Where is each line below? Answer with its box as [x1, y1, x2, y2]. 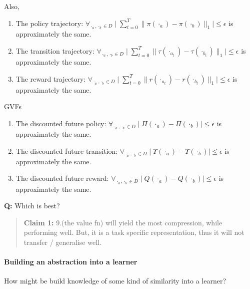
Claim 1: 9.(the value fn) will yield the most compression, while [23, 217, 222, 227]
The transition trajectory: [15, 45, 94, 56]
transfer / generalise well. [23, 236, 101, 247]
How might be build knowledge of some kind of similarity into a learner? [4, 275, 226, 286]
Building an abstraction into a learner [4, 256, 137, 267]
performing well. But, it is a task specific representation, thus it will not [23, 227, 244, 237]
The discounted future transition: [15, 145, 118, 156]
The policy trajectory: [15, 18, 83, 28]
